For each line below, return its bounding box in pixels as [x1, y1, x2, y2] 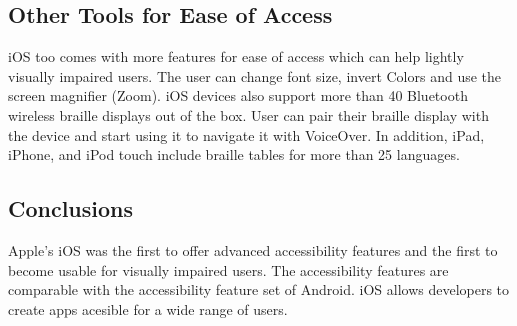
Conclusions [8, 193, 134, 224]
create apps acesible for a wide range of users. [8, 298, 288, 319]
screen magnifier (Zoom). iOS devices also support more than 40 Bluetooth [8, 85, 468, 106]
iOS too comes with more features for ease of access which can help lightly [8, 46, 464, 67]
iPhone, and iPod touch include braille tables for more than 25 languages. [8, 144, 460, 165]
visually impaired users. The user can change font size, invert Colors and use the [8, 65, 502, 86]
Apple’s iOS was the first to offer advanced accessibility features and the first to [8, 239, 498, 260]
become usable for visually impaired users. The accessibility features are [8, 259, 449, 280]
